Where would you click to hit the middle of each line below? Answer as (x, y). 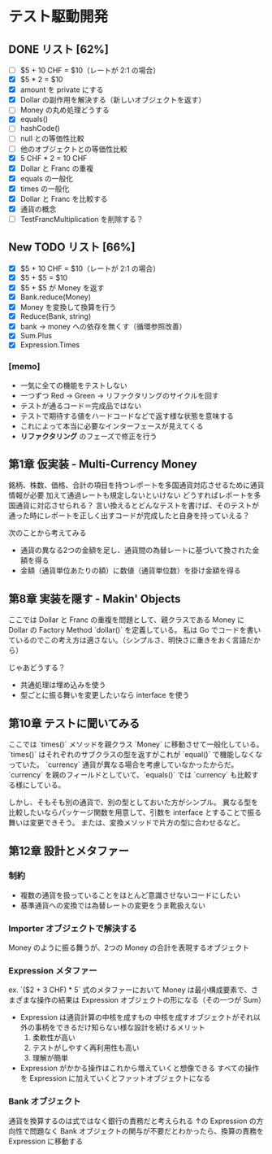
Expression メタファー (53, 971)
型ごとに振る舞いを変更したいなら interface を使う (105, 695)
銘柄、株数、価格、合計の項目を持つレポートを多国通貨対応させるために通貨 (136, 486)
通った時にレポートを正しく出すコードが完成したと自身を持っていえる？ (129, 516)
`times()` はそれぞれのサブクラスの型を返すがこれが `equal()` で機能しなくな (136, 755)
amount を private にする (62, 89)
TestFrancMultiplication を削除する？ (82, 219)
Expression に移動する (46, 1141)
